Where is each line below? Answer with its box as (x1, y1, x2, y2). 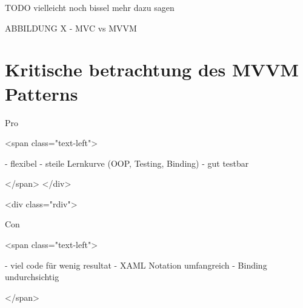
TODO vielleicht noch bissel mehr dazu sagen (5, 1, 175, 13)
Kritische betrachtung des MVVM (5, 57, 299, 82)
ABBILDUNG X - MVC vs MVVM (5, 21, 137, 34)
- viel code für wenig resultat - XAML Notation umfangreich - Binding (5, 258, 267, 271)
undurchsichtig (5, 270, 59, 283)
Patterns (5, 81, 78, 105)
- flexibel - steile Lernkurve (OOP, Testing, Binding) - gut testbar (5, 156, 249, 169)
